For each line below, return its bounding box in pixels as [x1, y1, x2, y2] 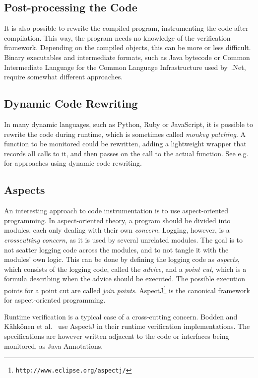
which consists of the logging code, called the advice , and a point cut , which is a [4, 263, 247, 274]
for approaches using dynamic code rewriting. [4, 158, 142, 168]
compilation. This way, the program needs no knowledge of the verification [4, 32, 231, 43]
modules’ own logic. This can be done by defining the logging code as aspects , [4, 254, 240, 264]
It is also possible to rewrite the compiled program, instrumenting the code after [4, 23, 249, 33]
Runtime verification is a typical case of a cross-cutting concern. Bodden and [4, 311, 238, 321]
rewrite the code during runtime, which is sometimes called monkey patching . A [4, 128, 246, 139]
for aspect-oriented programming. [4, 295, 106, 305]
